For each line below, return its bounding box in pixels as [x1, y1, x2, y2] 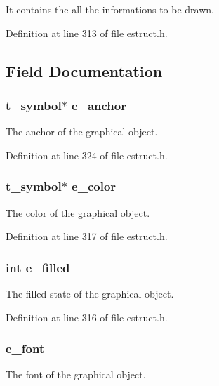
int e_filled [6, 258, 70, 276]
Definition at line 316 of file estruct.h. [6, 310, 168, 324]
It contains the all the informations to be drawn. [6, 2, 214, 16]
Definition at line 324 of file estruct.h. [6, 147, 168, 162]
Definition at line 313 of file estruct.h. [6, 25, 168, 40]
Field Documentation [6, 60, 163, 81]
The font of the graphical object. [6, 367, 146, 382]
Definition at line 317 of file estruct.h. [6, 229, 168, 244]
